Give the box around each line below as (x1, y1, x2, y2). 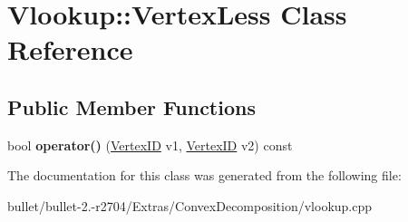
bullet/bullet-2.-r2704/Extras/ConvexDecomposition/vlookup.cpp (7, 196, 373, 215)
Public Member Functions (7, 92, 256, 121)
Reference (7, 31, 133, 68)
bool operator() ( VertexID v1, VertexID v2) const (7, 135, 293, 154)
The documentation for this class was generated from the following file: (7, 166, 402, 185)
